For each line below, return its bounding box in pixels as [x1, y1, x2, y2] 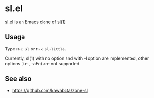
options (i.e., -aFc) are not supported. [5, 60, 81, 66]
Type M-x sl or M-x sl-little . [5, 46, 66, 51]
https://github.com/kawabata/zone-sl [12, 87, 88, 93]
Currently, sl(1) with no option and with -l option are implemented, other [5, 55, 149, 61]
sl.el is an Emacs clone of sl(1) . [5, 19, 67, 25]
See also [5, 75, 32, 83]
